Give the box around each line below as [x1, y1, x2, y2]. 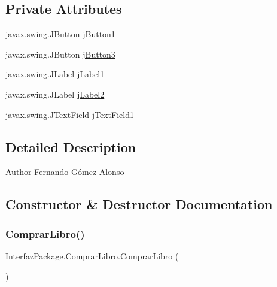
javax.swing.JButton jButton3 [5, 47, 115, 60]
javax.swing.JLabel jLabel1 [5, 68, 105, 80]
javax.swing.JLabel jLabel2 [5, 87, 105, 100]
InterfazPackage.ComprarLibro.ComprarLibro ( [5, 249, 179, 262]
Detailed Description [5, 137, 136, 156]
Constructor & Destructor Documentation [5, 195, 273, 213]
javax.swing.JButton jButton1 [5, 28, 115, 40]
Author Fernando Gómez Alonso [5, 165, 124, 178]
